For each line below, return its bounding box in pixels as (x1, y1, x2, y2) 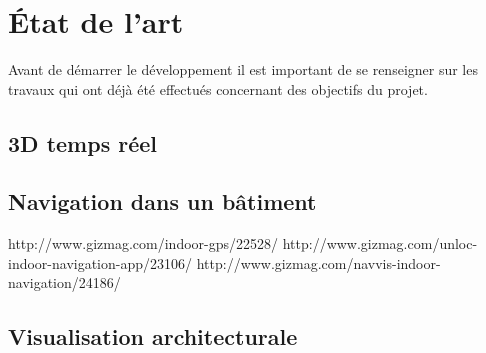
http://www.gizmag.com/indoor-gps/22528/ (8, 233, 279, 254)
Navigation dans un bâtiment (8, 186, 317, 217)
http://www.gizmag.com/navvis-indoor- (196, 252, 441, 273)
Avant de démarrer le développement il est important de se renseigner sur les (8, 59, 478, 80)
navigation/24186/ (8, 272, 121, 293)
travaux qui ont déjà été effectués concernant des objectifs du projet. (8, 78, 428, 99)
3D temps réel (8, 127, 157, 158)
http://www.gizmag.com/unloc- (282, 233, 478, 254)
